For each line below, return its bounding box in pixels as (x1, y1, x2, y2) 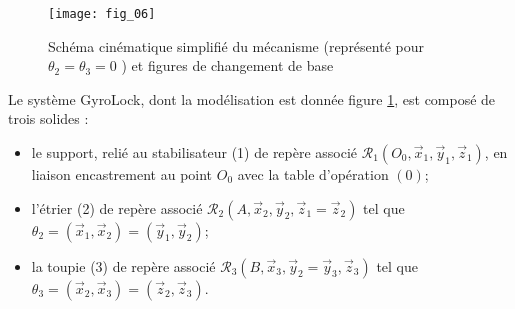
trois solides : (8, 108, 89, 129)
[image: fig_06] (48, 7, 156, 21)
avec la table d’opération (237, 164, 389, 185)
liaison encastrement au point (31, 164, 213, 185)
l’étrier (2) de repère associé (31, 197, 203, 218)
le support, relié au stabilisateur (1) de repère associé (31, 142, 358, 163)
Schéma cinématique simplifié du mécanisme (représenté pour (48, 35, 424, 56)
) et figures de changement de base (121, 55, 334, 76)
